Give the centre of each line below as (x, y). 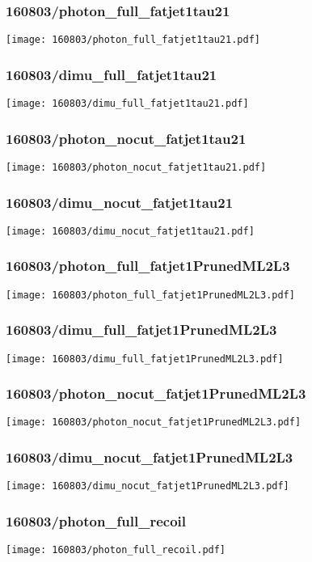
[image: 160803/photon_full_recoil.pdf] (116, 550)
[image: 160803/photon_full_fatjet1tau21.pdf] (133, 40)
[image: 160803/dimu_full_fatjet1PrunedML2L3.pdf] (145, 359)
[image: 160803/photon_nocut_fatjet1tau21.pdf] (136, 167)
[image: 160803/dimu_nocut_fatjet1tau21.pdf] (130, 231)
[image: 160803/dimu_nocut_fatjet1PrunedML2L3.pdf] (148, 486)
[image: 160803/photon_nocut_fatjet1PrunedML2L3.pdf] (154, 423)
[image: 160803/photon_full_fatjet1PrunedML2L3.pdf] (150, 295)
